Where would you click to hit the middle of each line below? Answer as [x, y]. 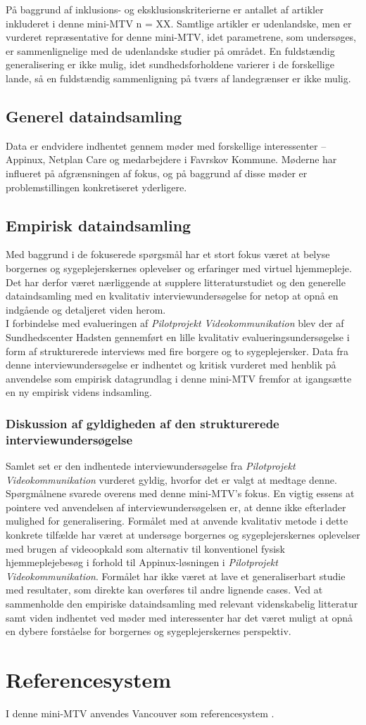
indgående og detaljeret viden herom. [86, 309]
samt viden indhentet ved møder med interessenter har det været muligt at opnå [179, 617]
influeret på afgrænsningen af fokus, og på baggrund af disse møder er [157, 173]
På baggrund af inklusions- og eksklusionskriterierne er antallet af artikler [165, 9]
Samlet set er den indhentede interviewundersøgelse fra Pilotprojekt [151, 466]
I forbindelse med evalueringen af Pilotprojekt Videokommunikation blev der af [175, 323]
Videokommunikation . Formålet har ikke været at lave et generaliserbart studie [176, 576]
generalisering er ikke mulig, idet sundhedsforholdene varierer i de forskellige [170, 64]
